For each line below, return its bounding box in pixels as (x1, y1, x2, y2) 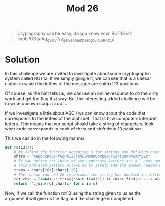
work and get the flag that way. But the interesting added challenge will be (5, 95, 156, 101)
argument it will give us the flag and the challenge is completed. (5, 195, 134, 201)
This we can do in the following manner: (5, 135, 86, 141)
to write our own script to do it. (5, 101, 68, 106)
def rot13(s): (5, 145, 34, 150)
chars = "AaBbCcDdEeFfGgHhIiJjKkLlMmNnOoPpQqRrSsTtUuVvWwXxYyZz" (14, 154, 151, 159)
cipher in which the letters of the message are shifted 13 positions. (5, 80, 140, 86)
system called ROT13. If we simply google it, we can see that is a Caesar (5, 76, 151, 81)
